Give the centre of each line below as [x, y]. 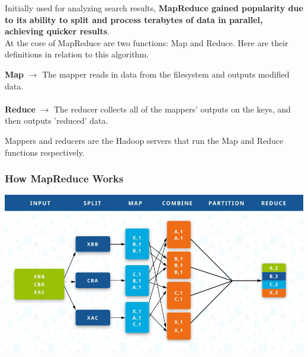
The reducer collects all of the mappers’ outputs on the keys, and [172, 109]
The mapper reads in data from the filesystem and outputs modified [166, 74]
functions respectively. [45, 152]
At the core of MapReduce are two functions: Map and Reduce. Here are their [147, 42]
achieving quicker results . [57, 31]
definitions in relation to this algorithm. [77, 54]
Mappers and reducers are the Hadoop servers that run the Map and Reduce [144, 140]
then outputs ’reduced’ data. [57, 120]
